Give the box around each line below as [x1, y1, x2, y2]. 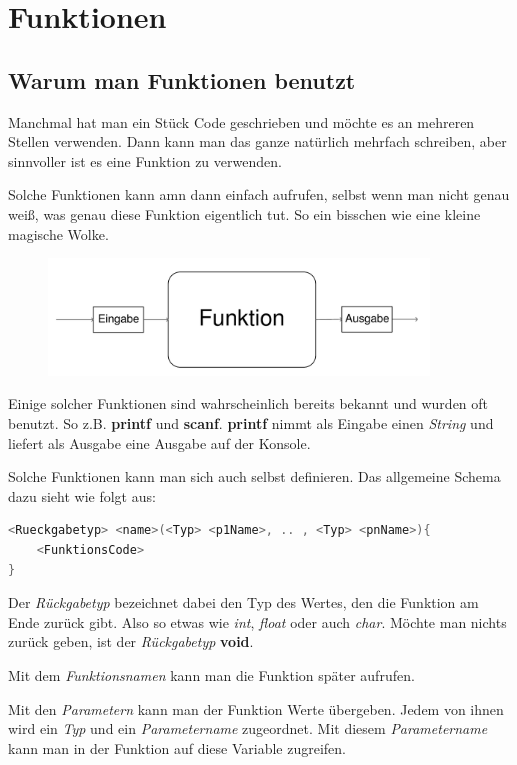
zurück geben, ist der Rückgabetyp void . [8, 631, 254, 652]
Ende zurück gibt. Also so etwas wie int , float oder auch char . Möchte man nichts [8, 611, 507, 632]
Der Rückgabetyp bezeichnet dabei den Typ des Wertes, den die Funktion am [8, 592, 479, 613]
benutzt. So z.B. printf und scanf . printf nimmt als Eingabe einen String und [8, 413, 494, 434]
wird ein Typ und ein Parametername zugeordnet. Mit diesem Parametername [8, 718, 488, 739]
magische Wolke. [8, 223, 109, 244]
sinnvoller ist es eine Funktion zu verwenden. [8, 150, 282, 171]
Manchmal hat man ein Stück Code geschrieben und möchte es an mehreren [8, 111, 475, 132]
